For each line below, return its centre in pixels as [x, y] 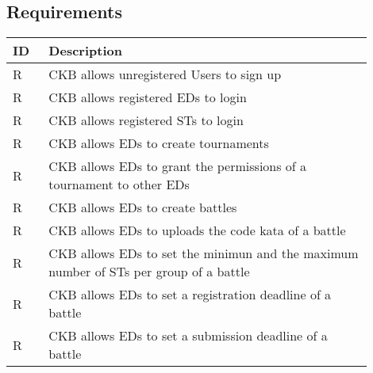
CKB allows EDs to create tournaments [159, 143]
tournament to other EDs [119, 185]
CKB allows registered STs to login [146, 120]
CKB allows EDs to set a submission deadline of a [188, 336]
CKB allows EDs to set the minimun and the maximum [204, 253]
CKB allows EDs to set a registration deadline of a [190, 295]
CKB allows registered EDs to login [148, 97]
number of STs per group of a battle [149, 272]
